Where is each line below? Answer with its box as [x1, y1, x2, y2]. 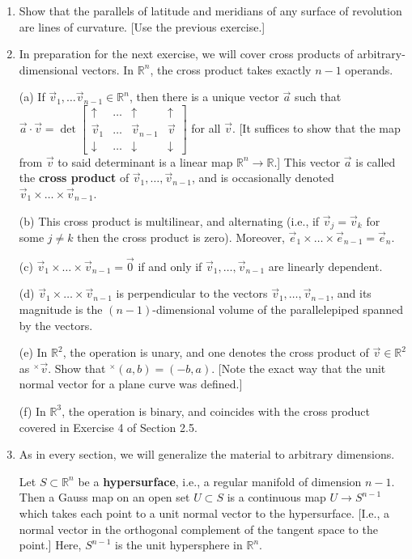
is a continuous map [227, 489, 326, 506]
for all [191, 119, 221, 136]
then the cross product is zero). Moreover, [77, 228, 285, 245]
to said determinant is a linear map [57, 153, 233, 170]
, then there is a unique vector [129, 88, 279, 105]
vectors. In [81, 61, 134, 78]
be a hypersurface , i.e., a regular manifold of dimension [78, 472, 362, 489]
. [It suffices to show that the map [231, 119, 401, 136]
